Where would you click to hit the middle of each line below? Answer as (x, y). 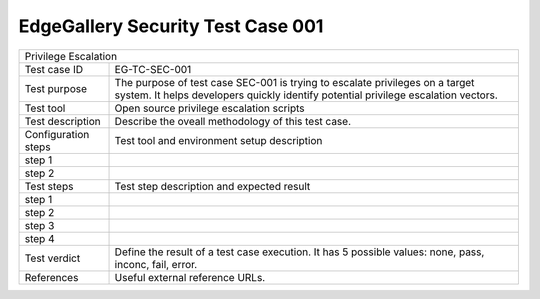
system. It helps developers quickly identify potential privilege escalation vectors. (306, 95)
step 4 (39, 238)
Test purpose (56, 88)
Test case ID (54, 69)
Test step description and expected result (212, 186)
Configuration (57, 134)
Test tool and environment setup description (218, 140)
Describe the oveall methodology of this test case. (233, 121)
